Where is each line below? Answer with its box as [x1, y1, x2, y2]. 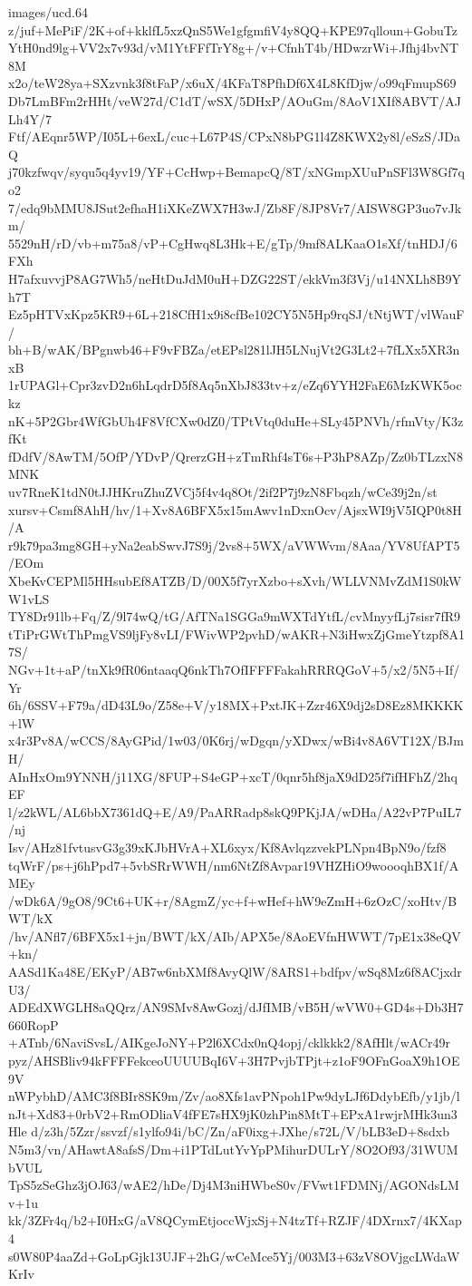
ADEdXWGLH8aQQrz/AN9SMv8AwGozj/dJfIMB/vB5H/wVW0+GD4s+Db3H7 [8, 998, 464, 1017]
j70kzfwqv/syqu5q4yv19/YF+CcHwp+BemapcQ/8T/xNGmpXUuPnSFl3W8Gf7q [8, 162, 465, 181]
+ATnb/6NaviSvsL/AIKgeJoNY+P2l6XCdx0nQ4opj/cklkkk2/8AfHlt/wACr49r [8, 1033, 451, 1052]
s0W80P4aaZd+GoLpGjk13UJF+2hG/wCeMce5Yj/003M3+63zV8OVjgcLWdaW [8, 1246, 460, 1265]
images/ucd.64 [8, 3, 88, 21]
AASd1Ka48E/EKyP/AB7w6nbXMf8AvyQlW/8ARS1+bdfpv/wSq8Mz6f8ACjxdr [8, 962, 462, 981]
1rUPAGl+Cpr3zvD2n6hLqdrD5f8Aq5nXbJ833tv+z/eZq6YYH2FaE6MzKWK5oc [8, 375, 462, 395]
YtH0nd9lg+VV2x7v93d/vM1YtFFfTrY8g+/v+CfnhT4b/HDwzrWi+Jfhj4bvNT [8, 38, 459, 57]
